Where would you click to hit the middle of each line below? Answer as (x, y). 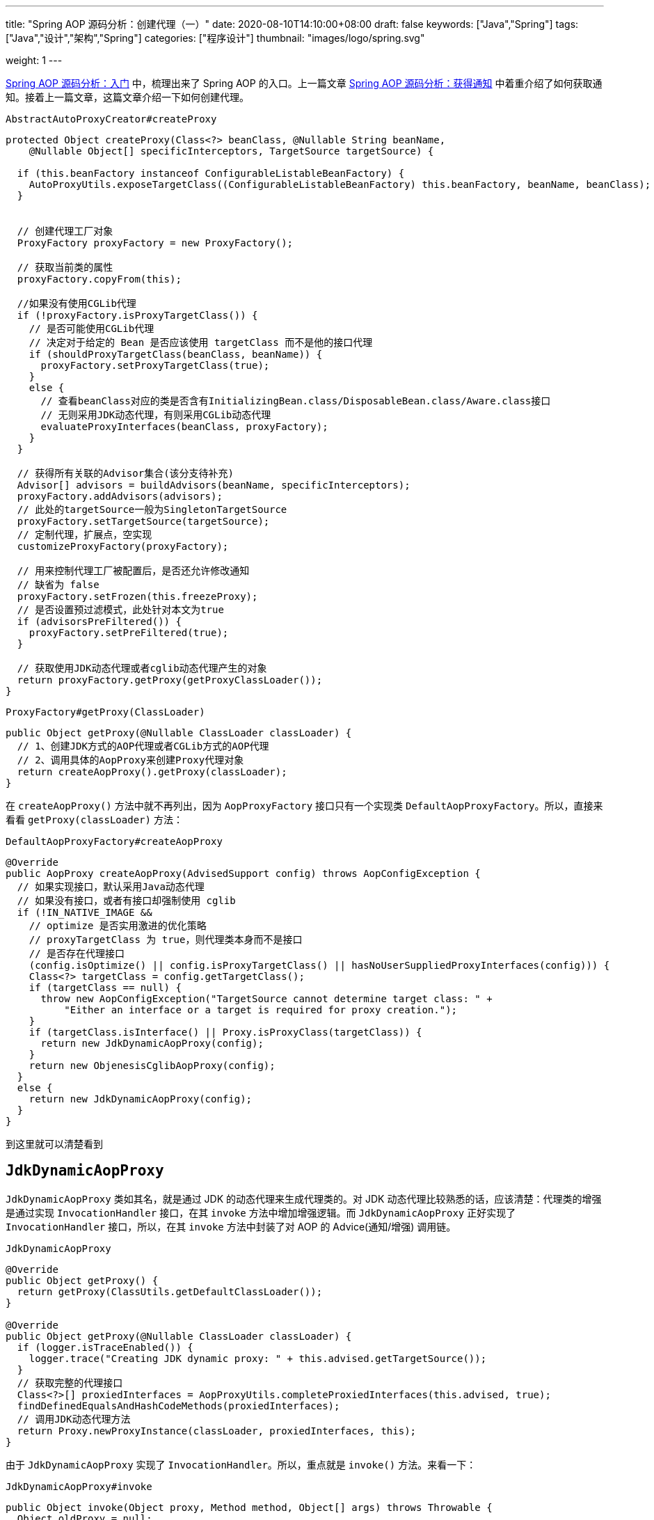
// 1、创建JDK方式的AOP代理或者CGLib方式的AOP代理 (143, 746)
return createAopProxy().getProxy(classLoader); (152, 772)
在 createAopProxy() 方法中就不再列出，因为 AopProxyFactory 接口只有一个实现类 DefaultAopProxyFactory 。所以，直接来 (304, 806)
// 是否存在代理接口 (77, 953)
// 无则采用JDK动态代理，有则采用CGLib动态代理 (156, 415)
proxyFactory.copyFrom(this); (99, 279)
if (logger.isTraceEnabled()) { (105, 1347)
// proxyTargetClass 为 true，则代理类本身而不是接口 (166, 940)
